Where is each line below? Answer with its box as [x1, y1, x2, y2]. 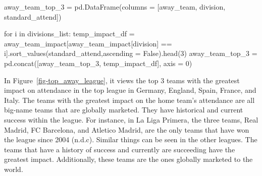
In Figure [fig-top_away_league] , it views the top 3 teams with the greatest [4, 75, 240, 85]
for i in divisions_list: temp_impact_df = [4, 28, 135, 39]
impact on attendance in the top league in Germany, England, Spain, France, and [4, 85, 256, 95]
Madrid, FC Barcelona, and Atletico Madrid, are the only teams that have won [4, 124, 249, 135]
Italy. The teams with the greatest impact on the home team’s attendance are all [4, 94, 255, 105]
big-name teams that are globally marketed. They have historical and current [4, 104, 243, 115]
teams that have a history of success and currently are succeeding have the [4, 144, 235, 154]
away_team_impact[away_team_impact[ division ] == [4, 38, 172, 48]
